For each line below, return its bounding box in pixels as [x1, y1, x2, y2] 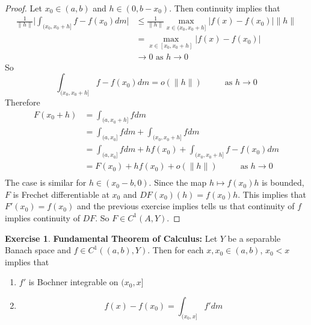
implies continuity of [5, 211, 80, 224]
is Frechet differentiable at [13, 188, 109, 200]
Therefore [5, 96, 40, 109]
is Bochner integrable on [28, 276, 119, 288]
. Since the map [149, 176, 207, 189]
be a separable [227, 232, 281, 244]
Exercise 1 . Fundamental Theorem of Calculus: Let [5, 232, 218, 244]
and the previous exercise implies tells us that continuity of [76, 200, 295, 212]
